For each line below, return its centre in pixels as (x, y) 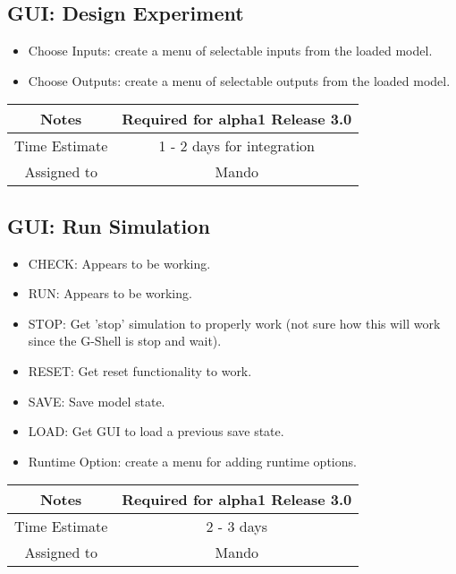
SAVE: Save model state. (97, 401)
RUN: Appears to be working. (110, 293)
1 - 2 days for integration (236, 146)
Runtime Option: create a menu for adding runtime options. (192, 461)
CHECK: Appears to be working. (119, 263)
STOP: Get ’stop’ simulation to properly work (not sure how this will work (234, 323)
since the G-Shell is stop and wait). (125, 341)
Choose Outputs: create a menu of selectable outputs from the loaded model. (239, 80)
